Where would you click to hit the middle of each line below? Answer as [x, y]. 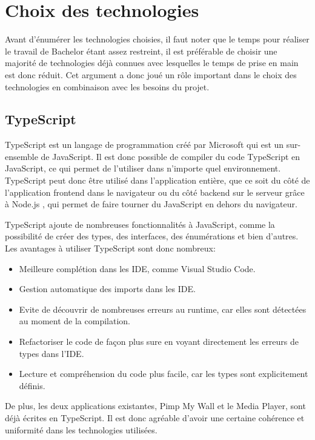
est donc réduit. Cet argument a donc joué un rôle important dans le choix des [151, 74]
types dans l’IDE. [51, 353]
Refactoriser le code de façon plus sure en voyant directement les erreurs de [159, 342]
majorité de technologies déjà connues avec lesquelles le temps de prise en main [152, 63]
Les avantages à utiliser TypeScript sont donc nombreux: [110, 248]
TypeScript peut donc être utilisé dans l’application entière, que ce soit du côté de [157, 180]
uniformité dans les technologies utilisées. [81, 429]
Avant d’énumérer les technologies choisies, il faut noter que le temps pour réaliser [157, 39]
